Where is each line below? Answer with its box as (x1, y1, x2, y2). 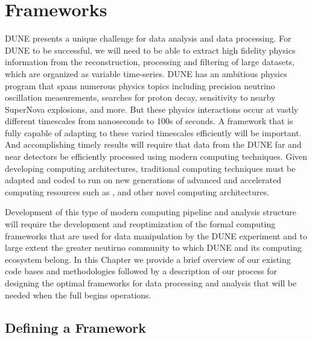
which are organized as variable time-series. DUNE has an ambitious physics (5, 67, 287, 80)
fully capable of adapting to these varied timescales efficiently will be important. (5, 126, 302, 139)
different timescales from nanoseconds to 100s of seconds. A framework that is (5, 115, 293, 127)
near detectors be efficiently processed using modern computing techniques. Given (5, 150, 308, 163)
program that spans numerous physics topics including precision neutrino (5, 79, 275, 92)
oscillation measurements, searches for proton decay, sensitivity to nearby (5, 91, 276, 104)
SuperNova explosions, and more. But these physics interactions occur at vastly (5, 102, 299, 115)
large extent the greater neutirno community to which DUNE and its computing (5, 241, 302, 254)
